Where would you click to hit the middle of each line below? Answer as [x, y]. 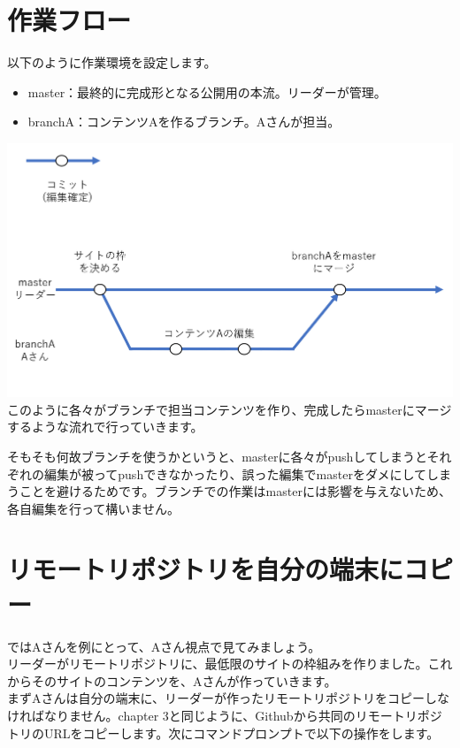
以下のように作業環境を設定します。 [112, 62]
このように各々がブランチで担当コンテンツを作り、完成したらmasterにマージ [230, 409]
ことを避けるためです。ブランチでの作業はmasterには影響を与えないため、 [235, 491]
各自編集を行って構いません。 [93, 508]
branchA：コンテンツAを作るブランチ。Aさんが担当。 [184, 122]
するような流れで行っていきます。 [105, 427]
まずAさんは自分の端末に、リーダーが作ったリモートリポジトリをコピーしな [229, 698]
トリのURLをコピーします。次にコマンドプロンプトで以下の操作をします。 [223, 733]
